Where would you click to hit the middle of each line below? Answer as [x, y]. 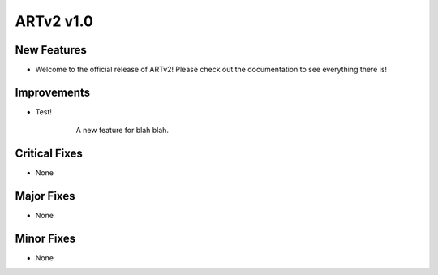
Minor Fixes [45, 238]
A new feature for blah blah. [122, 131]
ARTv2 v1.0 [54, 21]
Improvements [53, 92]
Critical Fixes [49, 154]
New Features [51, 50]
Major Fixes [45, 196]
